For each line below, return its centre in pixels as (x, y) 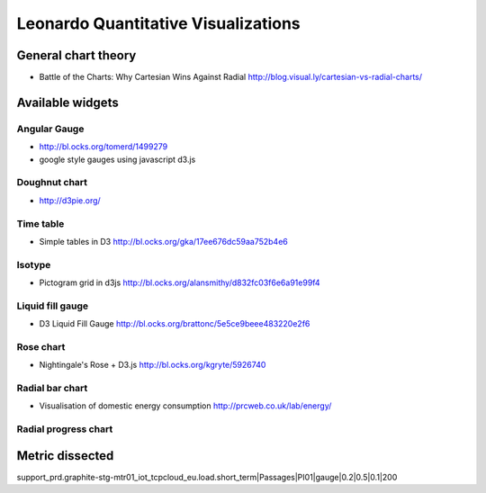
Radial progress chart (65, 429)
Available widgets (67, 102)
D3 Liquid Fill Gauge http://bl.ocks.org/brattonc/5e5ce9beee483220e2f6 (175, 324)
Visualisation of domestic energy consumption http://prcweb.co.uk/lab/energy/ (185, 406)
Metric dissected (65, 456)
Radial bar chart (52, 389)
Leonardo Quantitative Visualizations (158, 23)
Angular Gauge (50, 129)
